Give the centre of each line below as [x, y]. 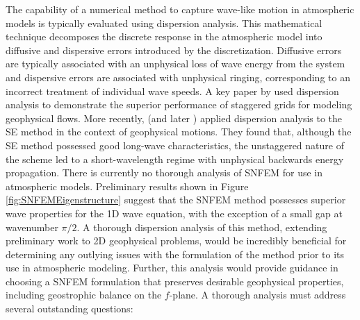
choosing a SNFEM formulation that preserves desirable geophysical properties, [175, 281]
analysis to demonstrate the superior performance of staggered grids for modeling [179, 104]
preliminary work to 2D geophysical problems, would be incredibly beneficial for [176, 241]
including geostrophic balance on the [84, 295]
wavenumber [32, 227]
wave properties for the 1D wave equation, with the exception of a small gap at [174, 213]
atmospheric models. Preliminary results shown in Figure [127, 186]
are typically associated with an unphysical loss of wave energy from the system [175, 64]
